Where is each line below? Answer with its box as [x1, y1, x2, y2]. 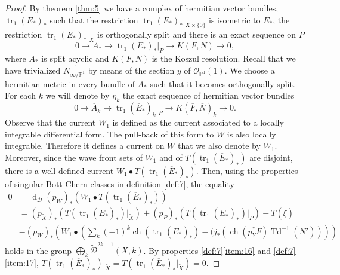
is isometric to [208, 13, 261, 26]
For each [5, 89, 36, 102]
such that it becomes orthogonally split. [150, 77, 295, 90]
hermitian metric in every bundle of [5, 77, 135, 90]
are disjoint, [249, 151, 293, 163]
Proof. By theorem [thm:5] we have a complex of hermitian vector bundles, [5, 2, 279, 14]
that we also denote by [177, 139, 261, 152]
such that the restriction [50, 13, 138, 26]
